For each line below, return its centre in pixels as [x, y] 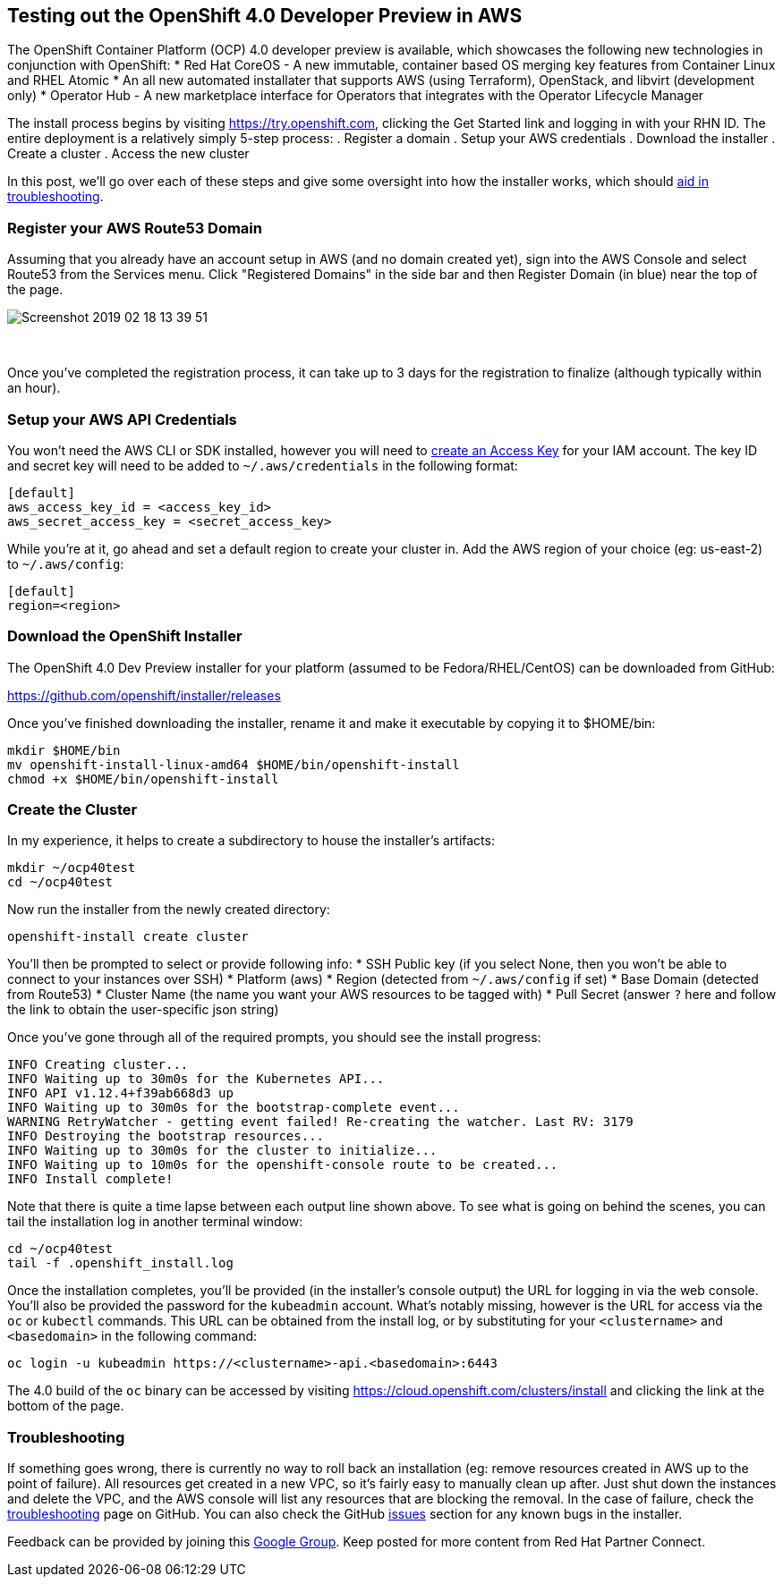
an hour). [34, 388]
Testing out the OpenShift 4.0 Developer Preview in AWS [265, 16]
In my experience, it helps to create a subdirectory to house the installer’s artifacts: [251, 841]
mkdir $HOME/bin [64, 750]
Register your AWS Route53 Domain [135, 228]
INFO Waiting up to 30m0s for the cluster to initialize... [222, 1151]
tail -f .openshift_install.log [120, 1263]
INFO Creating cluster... [98, 1065]
